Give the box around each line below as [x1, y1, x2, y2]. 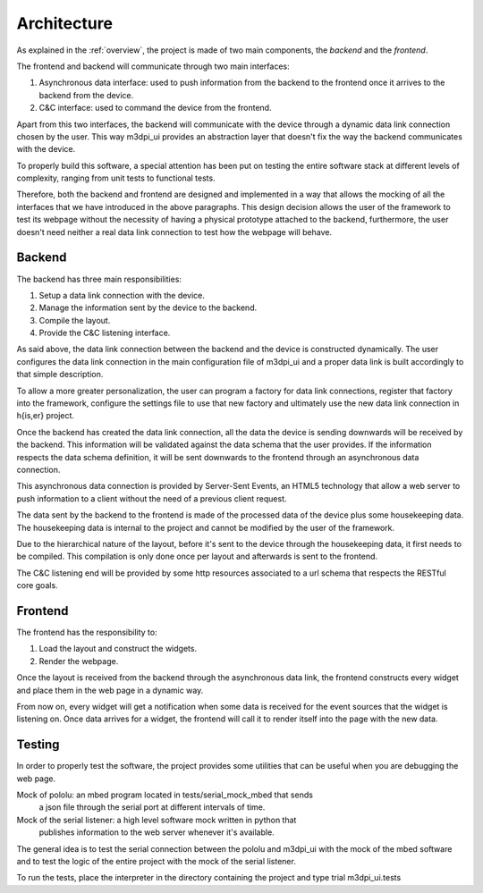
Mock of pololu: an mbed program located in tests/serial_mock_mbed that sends [16, 789, 313, 800]
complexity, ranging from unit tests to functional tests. [16, 173, 216, 183]
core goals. [16, 580, 58, 591]
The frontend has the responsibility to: [16, 627, 157, 638]
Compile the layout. [38, 315, 111, 325]
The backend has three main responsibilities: [16, 274, 182, 284]
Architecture [16, 13, 114, 33]
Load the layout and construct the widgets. [38, 644, 197, 654]
